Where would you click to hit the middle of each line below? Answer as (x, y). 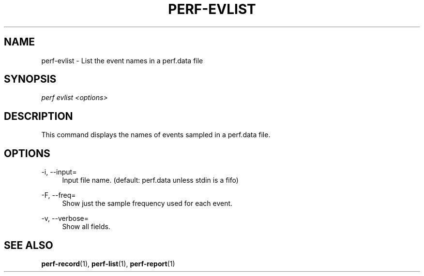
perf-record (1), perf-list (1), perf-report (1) (108, 263)
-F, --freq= (59, 195)
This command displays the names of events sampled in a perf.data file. (156, 135)
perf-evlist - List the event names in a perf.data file (122, 60)
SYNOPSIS (30, 79)
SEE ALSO (29, 245)
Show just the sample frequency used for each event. (147, 203)
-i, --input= (59, 172)
